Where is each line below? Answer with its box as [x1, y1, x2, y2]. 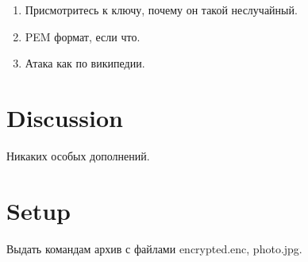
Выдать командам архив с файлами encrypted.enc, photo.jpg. [6, 240, 302, 256]
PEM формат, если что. [25, 28, 141, 44]
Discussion [6, 101, 123, 133]
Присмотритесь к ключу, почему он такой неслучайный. [25, 2, 298, 17]
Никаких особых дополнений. [6, 147, 150, 164]
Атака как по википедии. [25, 55, 145, 71]
